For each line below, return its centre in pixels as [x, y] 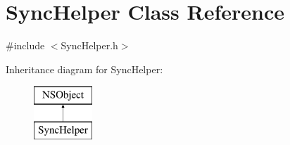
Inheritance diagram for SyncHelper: [84, 69]
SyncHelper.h [89, 45]
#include [25, 45]
